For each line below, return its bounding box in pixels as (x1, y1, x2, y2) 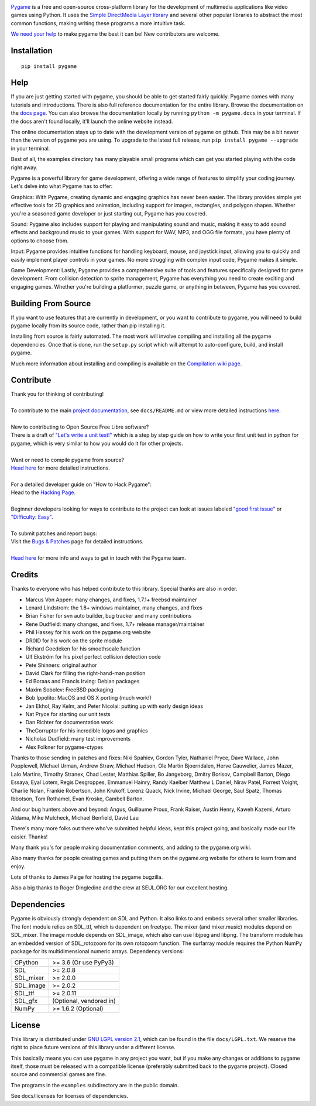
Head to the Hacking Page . (11, 489, 76, 496)
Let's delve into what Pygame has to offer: (11, 183, 113, 190)
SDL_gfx (14, 997, 38, 1005)
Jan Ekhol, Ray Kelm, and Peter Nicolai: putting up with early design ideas (25, 703, 204, 710)
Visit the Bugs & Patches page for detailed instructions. (11, 538, 144, 545)
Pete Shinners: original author (25, 662, 97, 669)
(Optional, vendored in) (51, 997, 116, 1005)
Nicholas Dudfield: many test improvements (25, 735, 131, 742)
